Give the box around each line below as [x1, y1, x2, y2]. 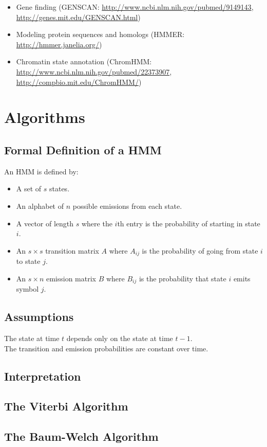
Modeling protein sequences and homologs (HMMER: [16, 29, 185, 40]
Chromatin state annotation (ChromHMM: [16, 56, 152, 67]
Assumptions [4, 309, 74, 325]
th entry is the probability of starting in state [117, 218, 260, 228]
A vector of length [16, 218, 74, 228]
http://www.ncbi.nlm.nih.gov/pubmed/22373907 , [16, 66, 172, 77]
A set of [16, 183, 42, 194]
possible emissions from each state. [72, 200, 182, 211]
